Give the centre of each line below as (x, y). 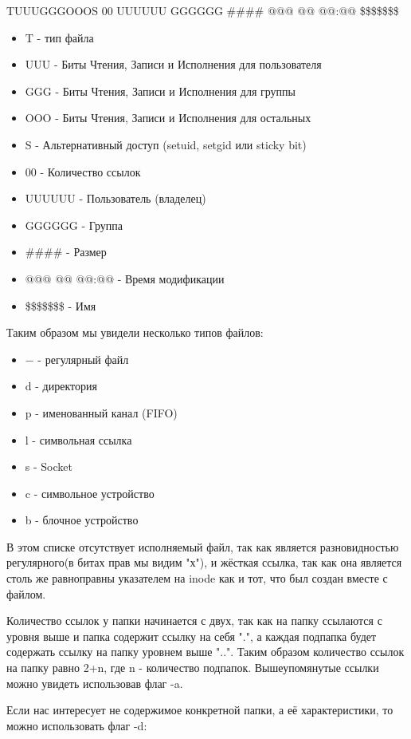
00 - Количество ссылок (83, 171)
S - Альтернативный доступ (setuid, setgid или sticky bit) (166, 144)
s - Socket (49, 466)
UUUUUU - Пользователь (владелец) (115, 198)
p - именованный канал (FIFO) (101, 412)
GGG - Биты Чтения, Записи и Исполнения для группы (160, 91)
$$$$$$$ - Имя (61, 305)
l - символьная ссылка (78, 439)
